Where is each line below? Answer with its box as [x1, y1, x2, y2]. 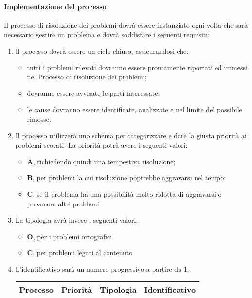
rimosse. [27, 113, 51, 124]
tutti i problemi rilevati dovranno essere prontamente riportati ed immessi [27, 62, 248, 72]
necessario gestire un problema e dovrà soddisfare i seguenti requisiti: [4, 29, 210, 39]
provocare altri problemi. [27, 198, 101, 208]
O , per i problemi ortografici [27, 231, 112, 241]
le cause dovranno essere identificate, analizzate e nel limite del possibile [27, 104, 242, 114]
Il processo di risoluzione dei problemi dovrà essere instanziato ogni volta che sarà [4, 19, 248, 30]
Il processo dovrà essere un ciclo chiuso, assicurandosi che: [15, 45, 189, 56]
